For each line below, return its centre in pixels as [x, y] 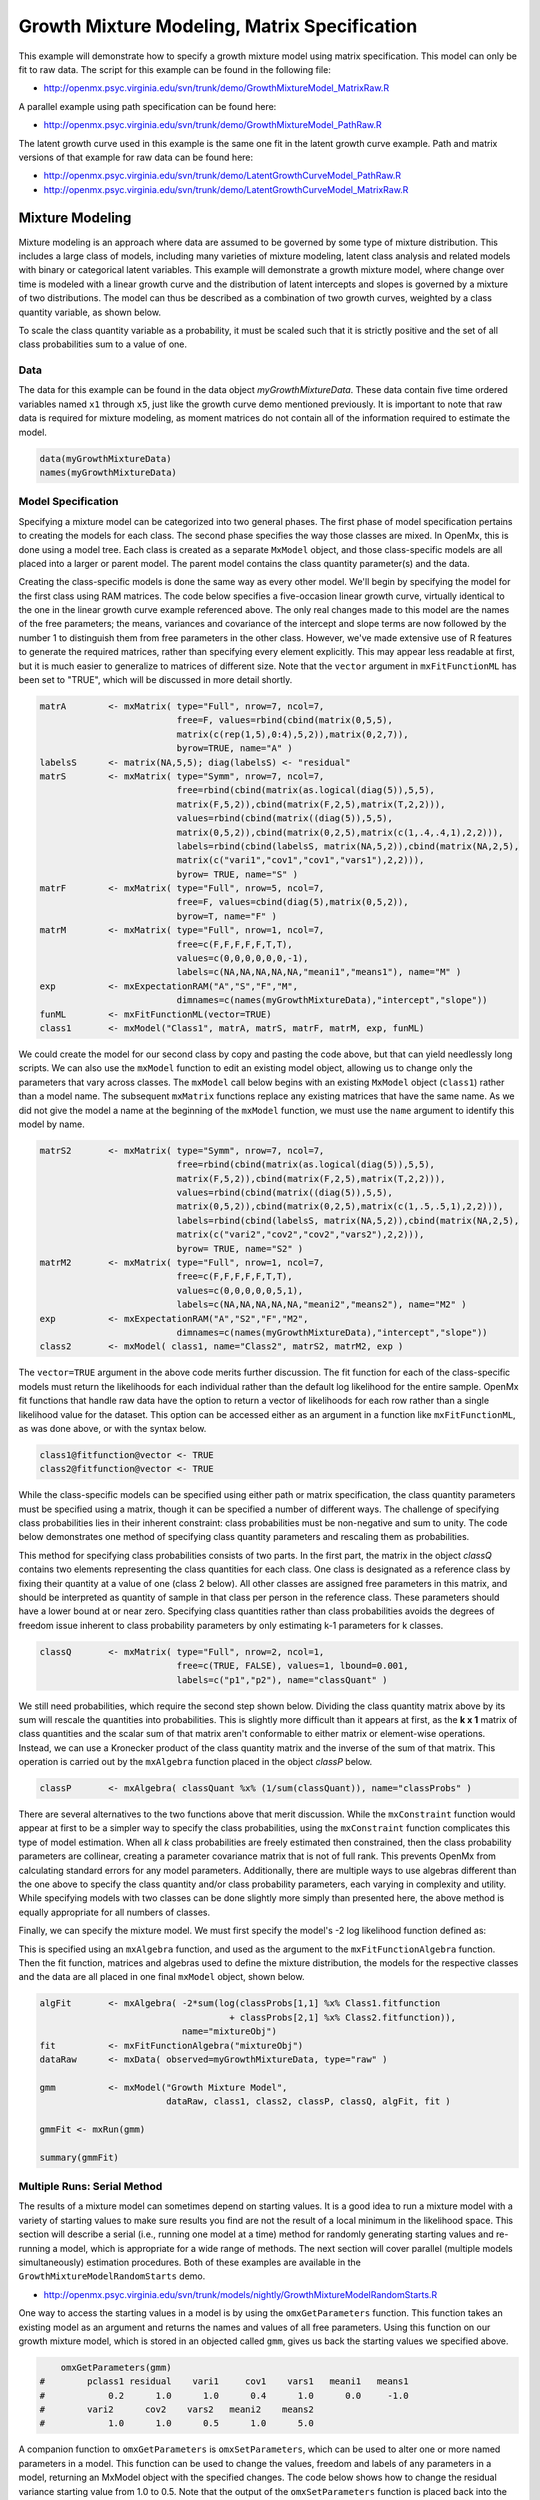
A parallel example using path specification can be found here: [147, 106]
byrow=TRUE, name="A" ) [235, 748]
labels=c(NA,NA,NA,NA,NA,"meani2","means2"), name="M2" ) [321, 1304]
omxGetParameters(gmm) [116, 2367]
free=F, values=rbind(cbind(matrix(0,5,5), [285, 720]
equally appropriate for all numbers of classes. [114, 1912]
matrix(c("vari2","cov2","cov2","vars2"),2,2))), [300, 1234]
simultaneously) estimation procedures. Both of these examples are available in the [190, 2262]
